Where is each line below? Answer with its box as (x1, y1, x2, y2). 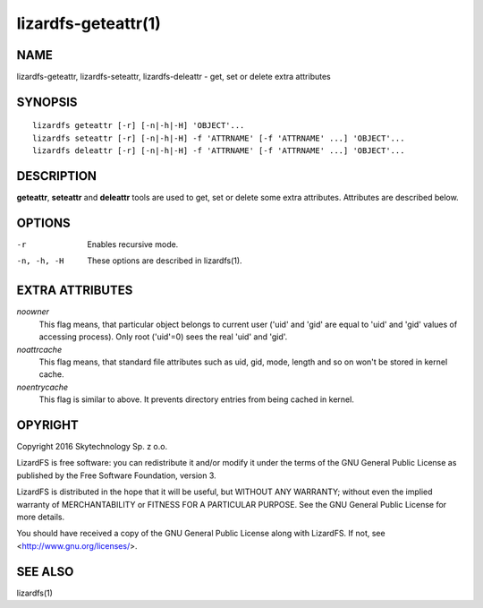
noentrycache (16, 381, 69, 392)
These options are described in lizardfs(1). (87, 255, 242, 266)
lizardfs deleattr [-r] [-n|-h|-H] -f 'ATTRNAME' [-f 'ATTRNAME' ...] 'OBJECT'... (32, 146, 405, 156)
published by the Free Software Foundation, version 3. (16, 470, 216, 481)
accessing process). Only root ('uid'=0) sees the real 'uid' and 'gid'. (38, 331, 288, 342)
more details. (16, 511, 65, 522)
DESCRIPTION (16, 168, 97, 184)
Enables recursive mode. (87, 239, 179, 250)
